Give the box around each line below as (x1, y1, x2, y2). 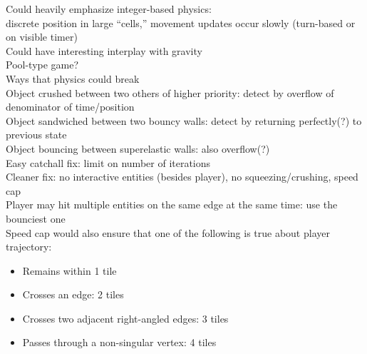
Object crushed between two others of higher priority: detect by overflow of (6, 85, 334, 100)
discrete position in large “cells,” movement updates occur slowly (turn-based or (6, 15, 356, 30)
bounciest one (6, 211, 66, 226)
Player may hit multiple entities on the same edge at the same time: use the (6, 197, 338, 212)
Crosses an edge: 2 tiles (22, 287, 124, 302)
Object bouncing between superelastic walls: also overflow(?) (6, 141, 270, 156)
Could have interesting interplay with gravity (6, 43, 202, 58)
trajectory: (6, 239, 52, 254)
